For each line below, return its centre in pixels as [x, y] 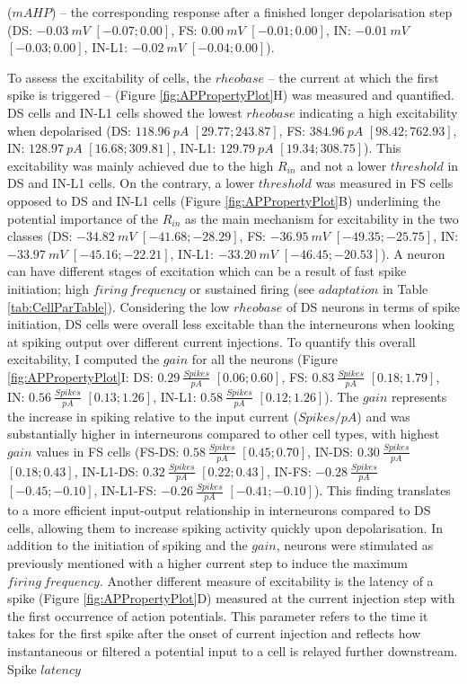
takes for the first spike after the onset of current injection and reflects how [214, 633]
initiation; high [48, 288]
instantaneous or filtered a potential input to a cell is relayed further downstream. [233, 650]
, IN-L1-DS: [106, 471]
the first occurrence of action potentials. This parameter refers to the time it [218, 615]
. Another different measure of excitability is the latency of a [266, 580]
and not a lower [344, 165]
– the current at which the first [353, 77]
